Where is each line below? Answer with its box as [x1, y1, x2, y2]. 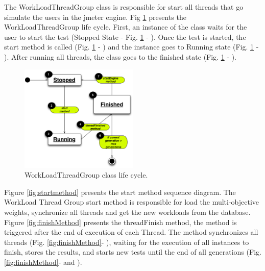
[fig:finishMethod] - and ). [4, 257, 82, 267]
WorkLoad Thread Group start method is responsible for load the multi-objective [4, 196, 259, 207]
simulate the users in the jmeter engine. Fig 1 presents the [4, 11, 186, 22]
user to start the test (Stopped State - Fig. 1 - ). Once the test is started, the [4, 31, 246, 42]
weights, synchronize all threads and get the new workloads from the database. [4, 207, 251, 217]
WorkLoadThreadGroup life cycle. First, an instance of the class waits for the [4, 21, 247, 32]
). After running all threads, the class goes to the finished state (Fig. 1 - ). [4, 51, 236, 62]
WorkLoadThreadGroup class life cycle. [25, 169, 148, 180]
